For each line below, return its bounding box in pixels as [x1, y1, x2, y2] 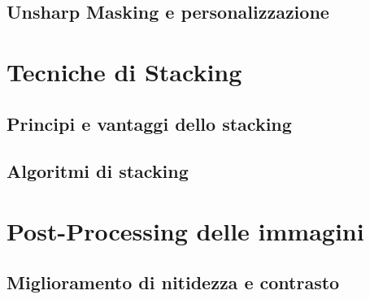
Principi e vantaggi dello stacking [7, 110, 292, 136]
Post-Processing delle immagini [7, 214, 364, 247]
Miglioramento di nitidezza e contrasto [7, 270, 340, 295]
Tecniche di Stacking [7, 54, 242, 88]
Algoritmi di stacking [7, 158, 189, 184]
